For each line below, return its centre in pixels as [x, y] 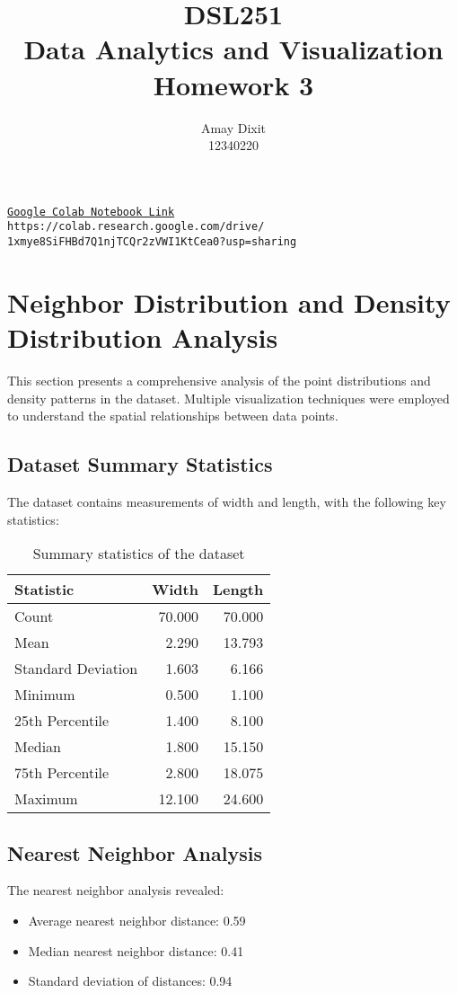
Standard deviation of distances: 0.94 [130, 981]
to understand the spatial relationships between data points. [173, 416]
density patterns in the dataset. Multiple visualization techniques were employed [228, 398]
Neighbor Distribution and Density [229, 301]
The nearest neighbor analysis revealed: [116, 890]
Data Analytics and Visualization [233, 49]
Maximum [46, 799]
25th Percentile [62, 721]
